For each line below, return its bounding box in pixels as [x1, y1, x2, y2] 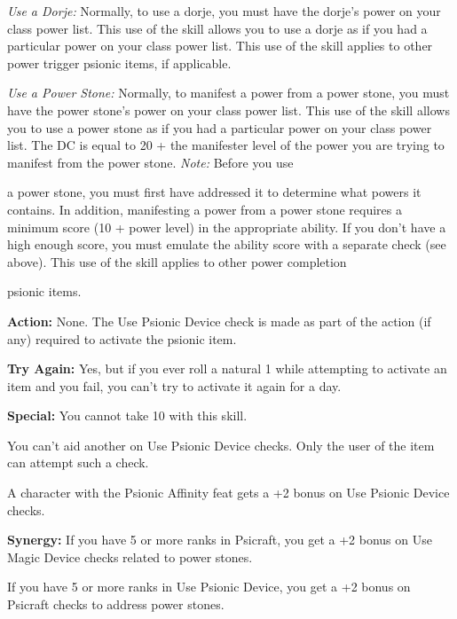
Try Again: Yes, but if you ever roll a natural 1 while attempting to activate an [7, 359, 447, 378]
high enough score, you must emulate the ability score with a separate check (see [7, 235, 446, 254]
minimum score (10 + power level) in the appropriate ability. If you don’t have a [7, 217, 446, 236]
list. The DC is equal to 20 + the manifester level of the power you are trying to [7, 136, 445, 154]
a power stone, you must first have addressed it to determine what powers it [7, 183, 422, 201]
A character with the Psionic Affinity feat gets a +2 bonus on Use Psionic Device [7, 483, 450, 502]
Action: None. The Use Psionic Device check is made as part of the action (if [7, 311, 431, 330]
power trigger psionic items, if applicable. [7, 53, 232, 72]
